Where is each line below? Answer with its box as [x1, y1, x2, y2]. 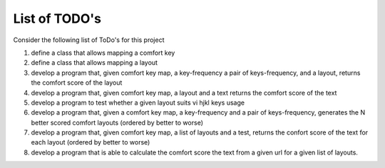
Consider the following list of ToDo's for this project [13, 36, 165, 44]
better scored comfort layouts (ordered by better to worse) [31, 118, 203, 127]
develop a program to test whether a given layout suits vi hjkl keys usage [31, 98, 245, 107]
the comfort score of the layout [31, 78, 123, 87]
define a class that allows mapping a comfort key [31, 48, 175, 57]
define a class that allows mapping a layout [31, 58, 158, 67]
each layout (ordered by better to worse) [31, 138, 150, 147]
